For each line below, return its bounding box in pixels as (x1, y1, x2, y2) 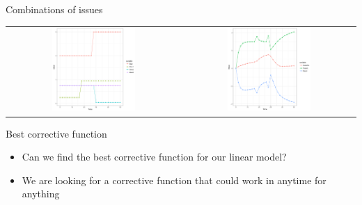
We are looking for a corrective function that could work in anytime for (22, 172, 326, 187)
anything (22, 186, 60, 201)
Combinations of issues (6, 2, 103, 16)
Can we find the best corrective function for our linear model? (22, 149, 287, 164)
